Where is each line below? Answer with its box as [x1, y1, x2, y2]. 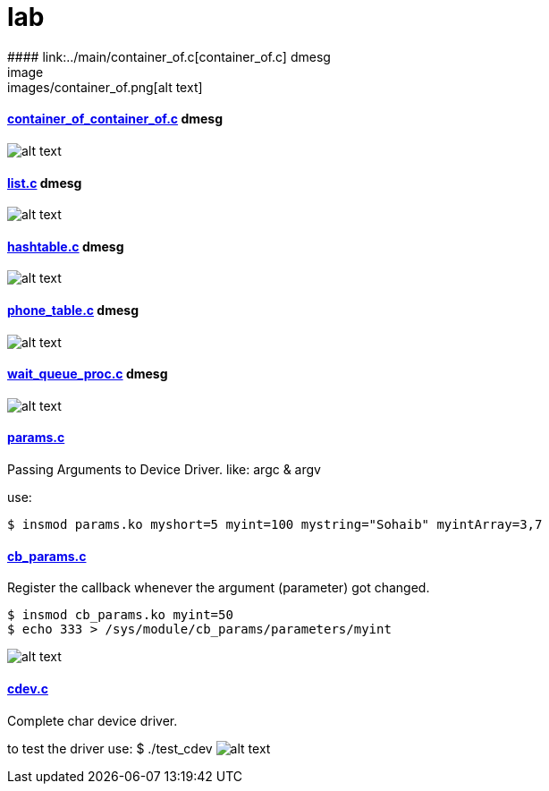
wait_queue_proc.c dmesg [7, 366, 168, 382]
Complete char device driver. [7, 712, 178, 728]
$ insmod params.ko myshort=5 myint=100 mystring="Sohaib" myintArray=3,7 [7, 517, 543, 532]
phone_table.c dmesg [7, 302, 139, 319]
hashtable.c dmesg [7, 238, 124, 254]
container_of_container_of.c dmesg [7, 111, 224, 127]
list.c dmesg [7, 174, 82, 191]
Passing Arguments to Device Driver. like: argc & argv [7, 462, 321, 478]
